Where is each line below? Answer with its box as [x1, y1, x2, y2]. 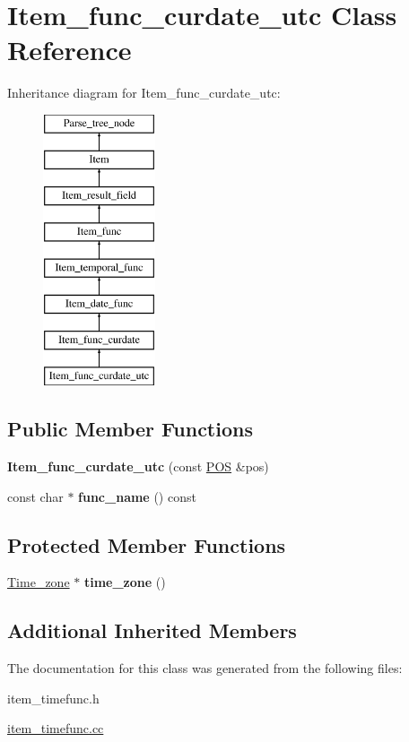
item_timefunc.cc [7, 719, 104, 738]
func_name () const [78, 487, 196, 505]
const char [7, 487, 64, 505]
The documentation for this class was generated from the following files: [7, 659, 403, 677]
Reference [7, 31, 132, 68]
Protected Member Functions [7, 531, 286, 558]
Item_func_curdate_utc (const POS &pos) [7, 457, 269, 476]
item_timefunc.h [7, 688, 100, 707]
